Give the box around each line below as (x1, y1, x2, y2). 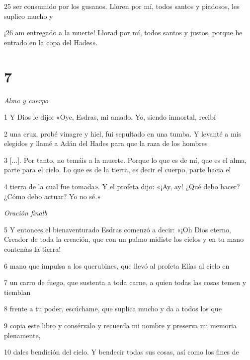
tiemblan (4, 287, 31, 297)
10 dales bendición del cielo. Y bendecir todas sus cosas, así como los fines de (4, 347, 239, 357)
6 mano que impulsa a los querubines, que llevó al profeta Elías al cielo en (4, 260, 230, 271)
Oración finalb (4, 208, 47, 218)
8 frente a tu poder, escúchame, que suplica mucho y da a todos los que (4, 303, 222, 314)
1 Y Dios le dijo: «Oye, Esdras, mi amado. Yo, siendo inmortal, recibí (4, 112, 216, 122)
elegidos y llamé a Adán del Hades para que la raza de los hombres (4, 138, 208, 148)
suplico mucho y (4, 10, 53, 21)
